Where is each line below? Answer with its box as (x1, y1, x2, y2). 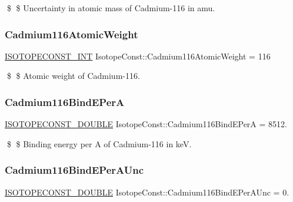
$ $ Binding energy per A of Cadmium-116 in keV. (6, 137, 192, 150)
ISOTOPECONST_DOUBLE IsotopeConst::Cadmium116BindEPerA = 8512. (5, 118, 287, 130)
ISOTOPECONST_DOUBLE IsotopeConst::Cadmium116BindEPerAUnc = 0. (5, 186, 289, 198)
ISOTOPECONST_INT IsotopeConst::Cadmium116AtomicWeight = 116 (5, 49, 271, 62)
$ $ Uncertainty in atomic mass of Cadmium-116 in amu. (6, 2, 215, 14)
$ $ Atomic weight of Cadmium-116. (6, 69, 140, 82)
